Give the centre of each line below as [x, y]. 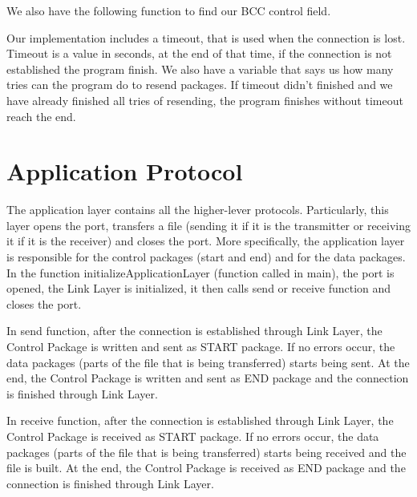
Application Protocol [125, 171]
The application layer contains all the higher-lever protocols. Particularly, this [198, 210]
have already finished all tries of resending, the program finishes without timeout [205, 100]
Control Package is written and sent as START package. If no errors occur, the [201, 347]
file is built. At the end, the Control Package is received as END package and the [206, 468]
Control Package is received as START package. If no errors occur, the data [193, 436]
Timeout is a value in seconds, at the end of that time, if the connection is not [199, 53]
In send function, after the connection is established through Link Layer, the [194, 331]
